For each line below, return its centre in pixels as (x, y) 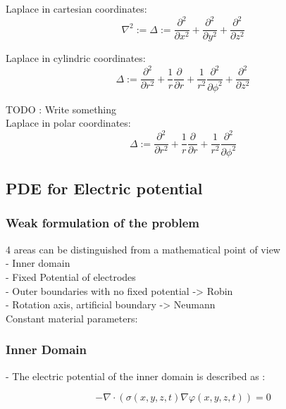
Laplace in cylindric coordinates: (76, 58)
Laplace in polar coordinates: (68, 123)
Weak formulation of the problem (103, 223)
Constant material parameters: (72, 318)
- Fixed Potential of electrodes (71, 276)
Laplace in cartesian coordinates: (76, 8)
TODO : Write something (61, 109)
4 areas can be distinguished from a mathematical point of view (143, 249)
